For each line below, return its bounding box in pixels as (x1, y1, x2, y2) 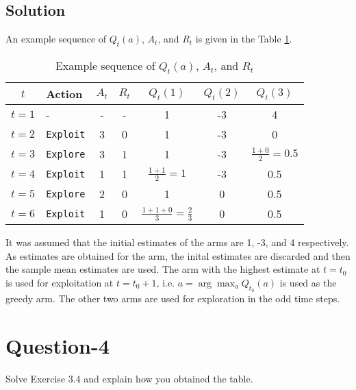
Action (46, 86, 83, 102)
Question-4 (5, 331, 110, 359)
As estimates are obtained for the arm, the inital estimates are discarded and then (5, 248, 351, 263)
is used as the (279, 275, 337, 289)
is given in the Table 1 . (195, 32, 292, 46)
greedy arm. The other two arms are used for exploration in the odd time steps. (5, 291, 340, 306)
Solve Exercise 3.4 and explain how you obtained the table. (5, 371, 253, 385)
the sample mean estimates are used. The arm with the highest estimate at (5, 262, 320, 276)
